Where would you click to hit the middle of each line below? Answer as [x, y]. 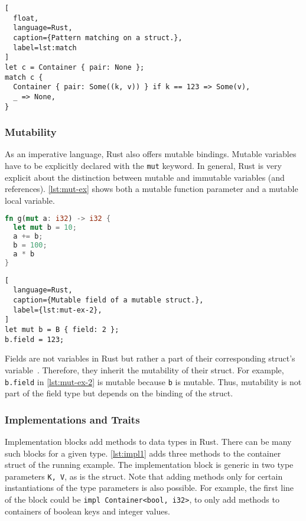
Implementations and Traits [72, 419]
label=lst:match [45, 48]
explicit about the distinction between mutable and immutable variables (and [145, 177]
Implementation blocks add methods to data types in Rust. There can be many [148, 441]
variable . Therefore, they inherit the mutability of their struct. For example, [144, 369]
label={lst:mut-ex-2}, [58, 310]
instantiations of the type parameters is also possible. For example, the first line [149, 488]
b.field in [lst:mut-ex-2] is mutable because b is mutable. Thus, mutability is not [153, 381]
